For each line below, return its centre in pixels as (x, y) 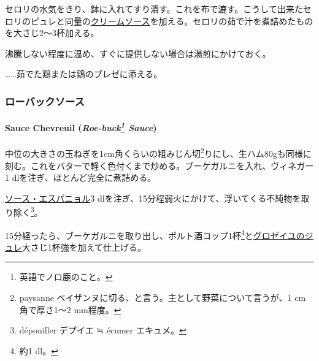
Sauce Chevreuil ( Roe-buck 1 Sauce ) (81, 127)
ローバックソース (45, 101)
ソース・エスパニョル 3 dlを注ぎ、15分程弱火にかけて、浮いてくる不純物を (153, 198)
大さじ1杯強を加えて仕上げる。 (84, 247)
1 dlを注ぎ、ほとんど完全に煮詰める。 (81, 177)
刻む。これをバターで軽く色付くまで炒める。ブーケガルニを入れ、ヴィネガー (159, 165)
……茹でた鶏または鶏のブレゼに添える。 (84, 74)
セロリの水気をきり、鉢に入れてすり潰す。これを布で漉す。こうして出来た (154, 9)
